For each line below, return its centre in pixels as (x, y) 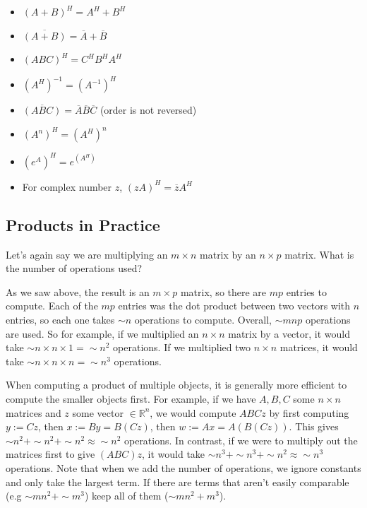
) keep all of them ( (126, 496)
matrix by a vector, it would (289, 333)
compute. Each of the (52, 306)
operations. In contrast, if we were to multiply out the (241, 440)
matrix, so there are (223, 291)
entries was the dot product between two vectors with (234, 306)
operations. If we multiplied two (182, 347)
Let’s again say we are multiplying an (87, 254)
